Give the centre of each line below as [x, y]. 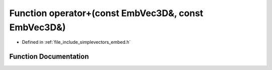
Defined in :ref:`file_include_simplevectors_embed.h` [76, 42]
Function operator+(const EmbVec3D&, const [106, 13]
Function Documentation [49, 57]
